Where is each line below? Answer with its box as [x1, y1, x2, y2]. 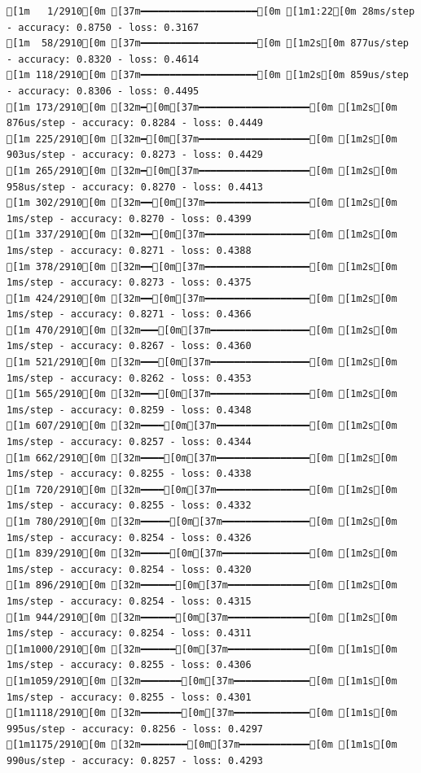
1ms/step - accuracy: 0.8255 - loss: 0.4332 [7, 500, 252, 512]
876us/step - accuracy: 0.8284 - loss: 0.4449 [7, 117, 263, 129]
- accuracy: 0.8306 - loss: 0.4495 [7, 85, 200, 97]
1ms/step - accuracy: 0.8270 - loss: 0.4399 [7, 212, 252, 225]
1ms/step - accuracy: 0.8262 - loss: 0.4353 [7, 372, 252, 384]
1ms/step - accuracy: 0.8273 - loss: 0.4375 [7, 277, 252, 289]
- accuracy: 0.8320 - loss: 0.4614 [7, 53, 200, 65]
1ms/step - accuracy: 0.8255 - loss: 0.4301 [7, 691, 252, 703]
